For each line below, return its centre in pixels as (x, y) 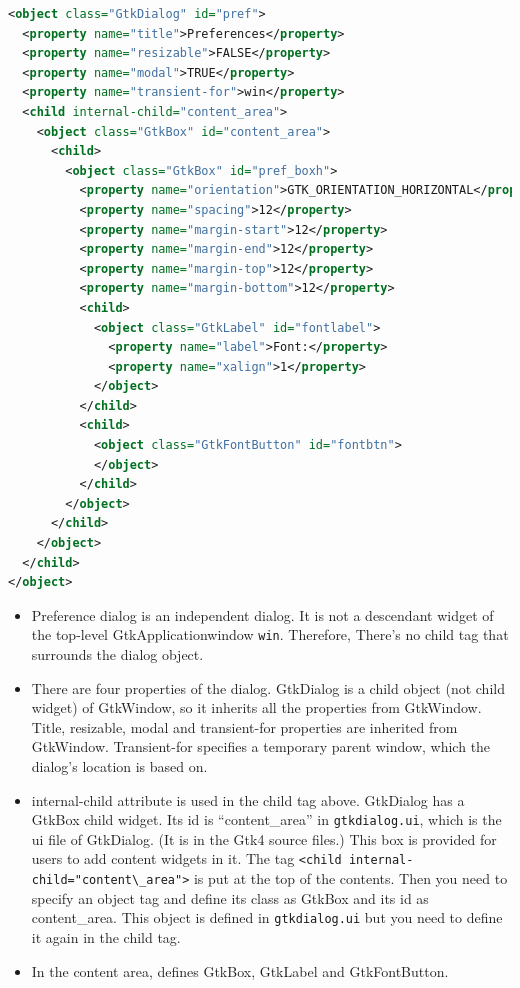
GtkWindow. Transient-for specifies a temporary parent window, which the (261, 746)
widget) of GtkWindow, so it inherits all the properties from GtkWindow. (256, 707)
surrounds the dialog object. (117, 654)
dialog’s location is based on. (119, 766)
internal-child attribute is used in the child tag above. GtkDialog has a (248, 799)
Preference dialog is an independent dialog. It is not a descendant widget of (262, 614)
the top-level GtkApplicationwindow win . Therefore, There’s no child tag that (270, 634)
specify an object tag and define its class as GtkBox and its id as (230, 897)
